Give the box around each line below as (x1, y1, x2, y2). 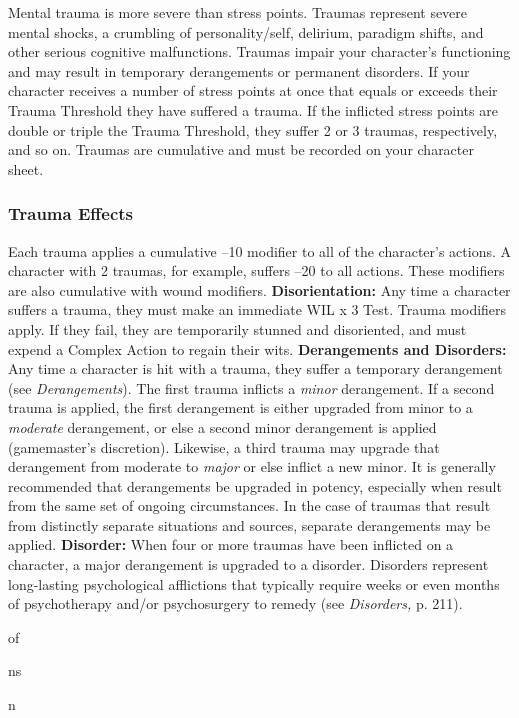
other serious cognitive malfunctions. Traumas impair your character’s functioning (8, 41, 511, 62)
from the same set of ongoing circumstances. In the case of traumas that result (8, 495, 491, 516)
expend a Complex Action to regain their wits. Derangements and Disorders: (8, 338, 507, 359)
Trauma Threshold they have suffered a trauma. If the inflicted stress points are (8, 99, 498, 120)
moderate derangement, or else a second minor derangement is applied (8, 416, 437, 437)
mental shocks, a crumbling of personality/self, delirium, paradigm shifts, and (8, 21, 484, 42)
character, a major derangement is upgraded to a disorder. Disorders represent (8, 554, 489, 575)
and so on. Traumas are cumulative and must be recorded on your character (8, 139, 474, 160)
